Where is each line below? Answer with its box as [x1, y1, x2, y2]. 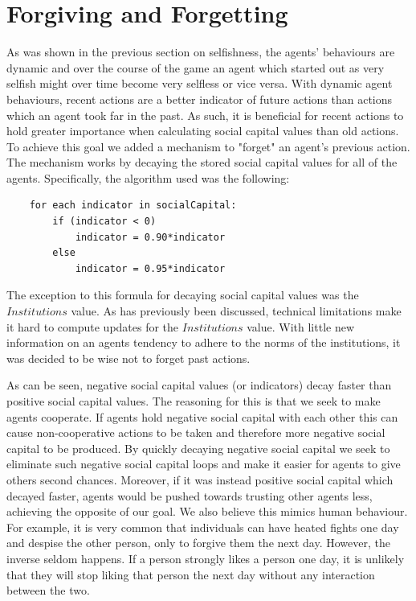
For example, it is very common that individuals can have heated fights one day [6, 518, 399, 535]
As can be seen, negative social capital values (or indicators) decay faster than [6, 377, 392, 393]
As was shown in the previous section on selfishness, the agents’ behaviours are [6, 43, 395, 60]
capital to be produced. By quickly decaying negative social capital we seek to [6, 439, 390, 456]
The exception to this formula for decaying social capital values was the [6, 286, 359, 303]
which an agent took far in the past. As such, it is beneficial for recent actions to [6, 106, 404, 123]
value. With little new [247, 318, 355, 335]
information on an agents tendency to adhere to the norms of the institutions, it [6, 334, 401, 351]
